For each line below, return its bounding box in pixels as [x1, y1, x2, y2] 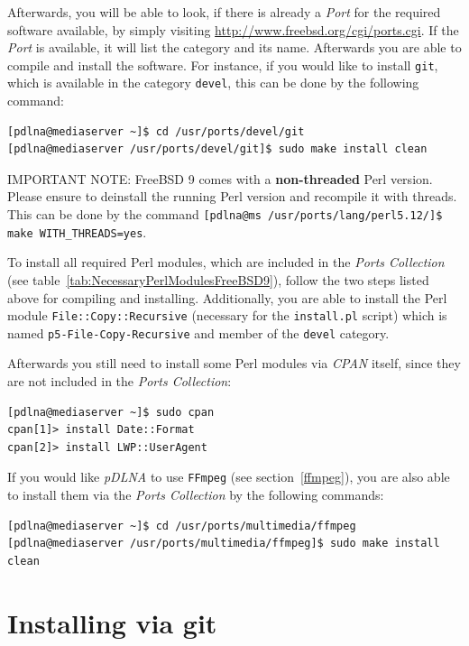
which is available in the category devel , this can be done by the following [7, 73, 419, 92]
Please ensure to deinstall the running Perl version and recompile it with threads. [7, 187, 457, 206]
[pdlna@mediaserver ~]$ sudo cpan [7, 405, 215, 419]
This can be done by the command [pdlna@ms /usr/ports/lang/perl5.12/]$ [7, 205, 443, 224]
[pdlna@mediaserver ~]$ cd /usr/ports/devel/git [7, 125, 305, 138]
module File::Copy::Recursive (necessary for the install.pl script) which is [7, 306, 447, 325]
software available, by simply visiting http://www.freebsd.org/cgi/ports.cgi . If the [7, 20, 459, 39]
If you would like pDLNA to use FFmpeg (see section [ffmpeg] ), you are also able [7, 467, 450, 486]
